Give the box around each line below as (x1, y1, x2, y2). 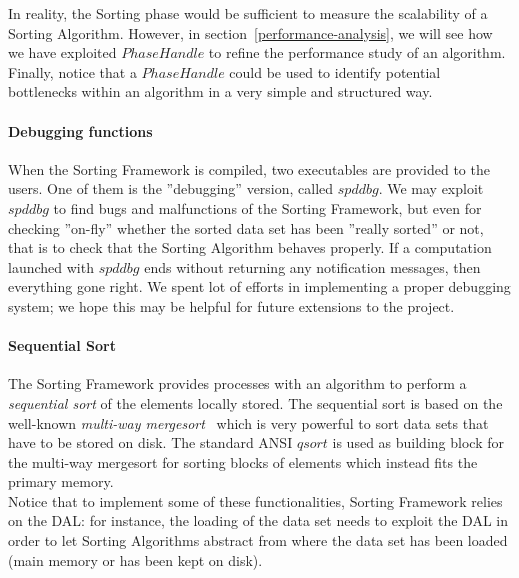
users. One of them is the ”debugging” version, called (8, 178, 334, 199)
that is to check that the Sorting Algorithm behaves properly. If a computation (8, 237, 492, 258)
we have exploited (8, 42, 117, 63)
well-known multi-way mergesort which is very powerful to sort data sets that (8, 412, 489, 433)
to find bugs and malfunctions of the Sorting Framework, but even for (53, 197, 482, 218)
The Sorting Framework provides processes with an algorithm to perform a (8, 373, 467, 394)
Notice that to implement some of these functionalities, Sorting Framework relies (8, 490, 503, 511)
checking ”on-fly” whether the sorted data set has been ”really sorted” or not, (8, 217, 484, 238)
